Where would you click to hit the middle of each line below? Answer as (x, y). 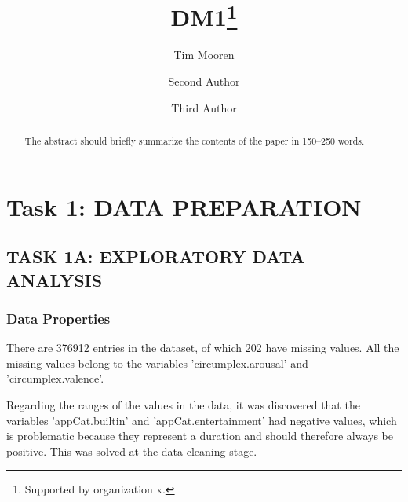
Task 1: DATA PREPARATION (184, 206)
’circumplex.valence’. (55, 378)
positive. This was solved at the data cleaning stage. (132, 451)
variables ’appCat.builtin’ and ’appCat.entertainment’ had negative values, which (202, 420)
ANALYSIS (55, 279)
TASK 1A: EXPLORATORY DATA (156, 256)
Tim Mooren (204, 55)
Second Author (204, 81)
